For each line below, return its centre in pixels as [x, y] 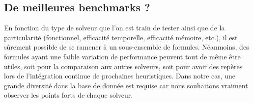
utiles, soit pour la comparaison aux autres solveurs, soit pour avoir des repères [123, 66]
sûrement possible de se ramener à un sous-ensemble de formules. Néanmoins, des [126, 47]
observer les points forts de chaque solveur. [69, 95]
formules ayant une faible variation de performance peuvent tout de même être [122, 56]
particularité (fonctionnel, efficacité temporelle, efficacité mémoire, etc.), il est [121, 37]
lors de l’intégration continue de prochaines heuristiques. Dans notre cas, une [120, 76]
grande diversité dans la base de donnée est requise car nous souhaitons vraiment [126, 85]
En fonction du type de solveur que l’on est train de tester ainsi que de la [114, 28]
